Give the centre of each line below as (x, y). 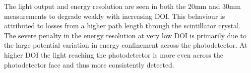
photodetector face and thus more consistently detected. (89, 64)
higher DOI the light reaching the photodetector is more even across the (114, 54)
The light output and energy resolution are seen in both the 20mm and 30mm (123, 6)
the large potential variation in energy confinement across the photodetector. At (126, 45)
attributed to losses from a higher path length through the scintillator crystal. (123, 26)
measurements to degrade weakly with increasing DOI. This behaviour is (115, 16)
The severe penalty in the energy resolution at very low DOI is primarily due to (125, 35)
